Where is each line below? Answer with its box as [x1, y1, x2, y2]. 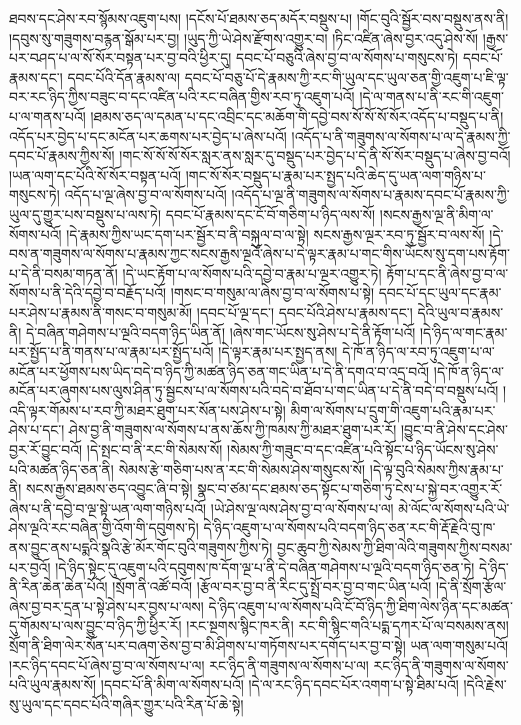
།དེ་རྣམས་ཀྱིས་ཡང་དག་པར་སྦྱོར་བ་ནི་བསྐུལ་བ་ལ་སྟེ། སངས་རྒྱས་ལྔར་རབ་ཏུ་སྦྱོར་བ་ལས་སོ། [66, 223, 485, 244]
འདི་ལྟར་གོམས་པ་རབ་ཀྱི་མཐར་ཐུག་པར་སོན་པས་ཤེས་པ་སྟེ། [9, 399, 286, 420]
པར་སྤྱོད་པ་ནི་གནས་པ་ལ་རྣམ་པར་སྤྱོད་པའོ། [9, 341, 214, 362]
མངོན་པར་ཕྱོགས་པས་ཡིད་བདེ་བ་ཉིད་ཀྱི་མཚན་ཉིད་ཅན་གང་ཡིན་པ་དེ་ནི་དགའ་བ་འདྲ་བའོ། [9, 360, 430, 381]
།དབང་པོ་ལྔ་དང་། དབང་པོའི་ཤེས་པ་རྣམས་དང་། [196, 301, 413, 322]
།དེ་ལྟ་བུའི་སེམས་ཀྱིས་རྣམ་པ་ [369, 458, 504, 479]
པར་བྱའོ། [9, 556, 51, 577]
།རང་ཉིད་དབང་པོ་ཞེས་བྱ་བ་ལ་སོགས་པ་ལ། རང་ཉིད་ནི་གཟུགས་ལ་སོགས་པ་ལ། [9, 654, 369, 675]
